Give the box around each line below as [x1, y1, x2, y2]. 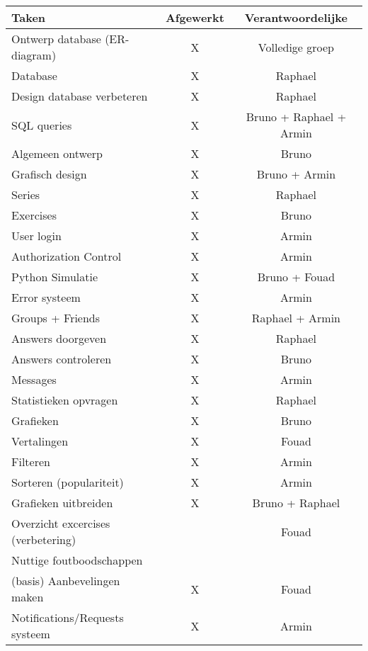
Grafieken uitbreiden [11, 494, 113, 511]
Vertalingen [11, 433, 69, 449]
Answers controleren [11, 351, 112, 367]
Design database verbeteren [11, 88, 148, 104]
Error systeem [11, 289, 81, 305]
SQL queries [11, 116, 72, 133]
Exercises [11, 207, 57, 223]
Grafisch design [11, 166, 87, 182]
